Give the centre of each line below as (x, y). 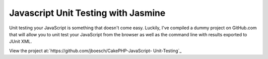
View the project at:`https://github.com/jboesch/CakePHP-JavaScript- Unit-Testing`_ (95, 51)
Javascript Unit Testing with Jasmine (87, 13)
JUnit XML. (21, 42)
